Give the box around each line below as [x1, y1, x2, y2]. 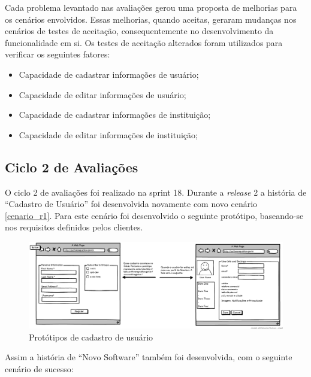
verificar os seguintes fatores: [5, 48, 110, 60]
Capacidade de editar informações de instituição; [19, 128, 198, 141]
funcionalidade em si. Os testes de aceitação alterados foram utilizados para [5, 36, 283, 48]
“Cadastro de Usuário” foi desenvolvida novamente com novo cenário [5, 197, 258, 210]
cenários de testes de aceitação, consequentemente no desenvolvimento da [5, 25, 274, 37]
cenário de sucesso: [5, 363, 74, 375]
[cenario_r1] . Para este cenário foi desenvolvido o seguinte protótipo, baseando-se [5, 209, 304, 221]
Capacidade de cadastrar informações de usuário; [19, 68, 199, 80]
